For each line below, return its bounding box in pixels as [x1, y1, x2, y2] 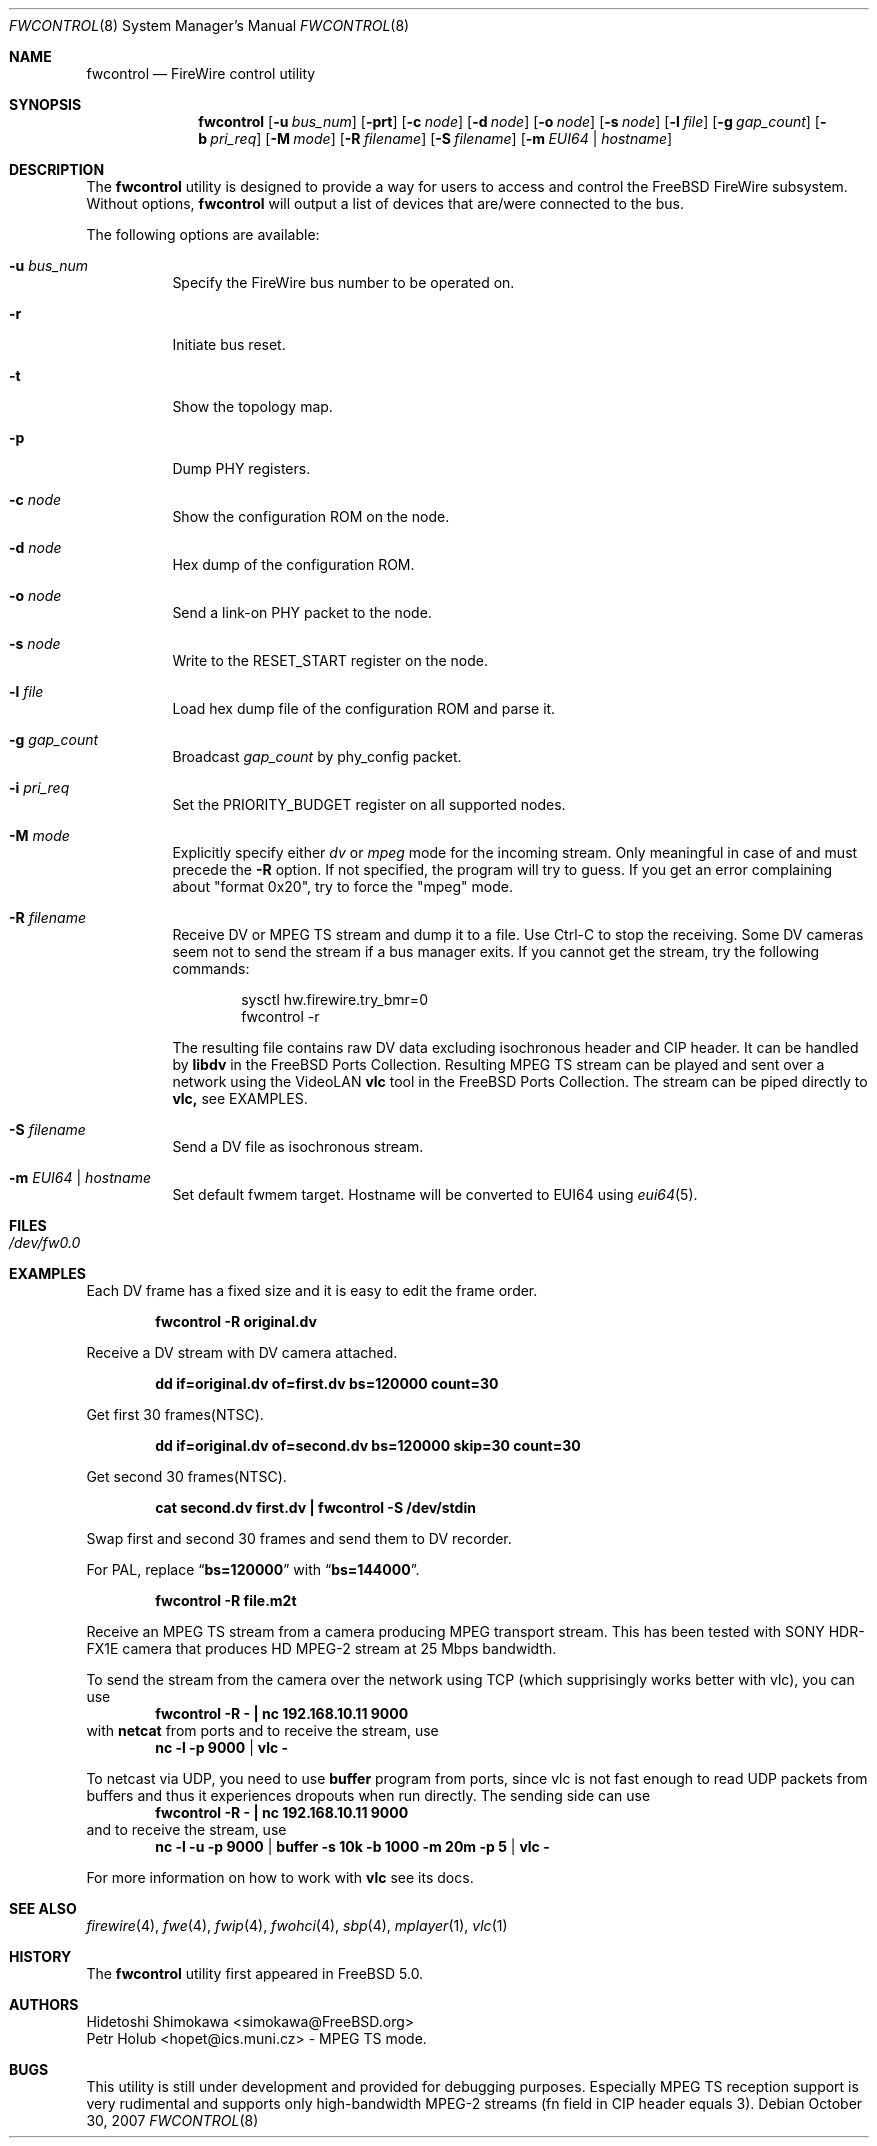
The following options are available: [86, 226, 320, 243]
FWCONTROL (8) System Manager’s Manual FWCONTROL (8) [9, 17, 410, 34]
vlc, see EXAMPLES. [172, 1090, 308, 1107]
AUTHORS [9, 1996, 79, 2013]
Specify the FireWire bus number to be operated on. [172, 274, 515, 291]
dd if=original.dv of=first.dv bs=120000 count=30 [155, 1375, 499, 1392]
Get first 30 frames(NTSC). [86, 1406, 264, 1423]
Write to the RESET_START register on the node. [172, 652, 489, 669]
